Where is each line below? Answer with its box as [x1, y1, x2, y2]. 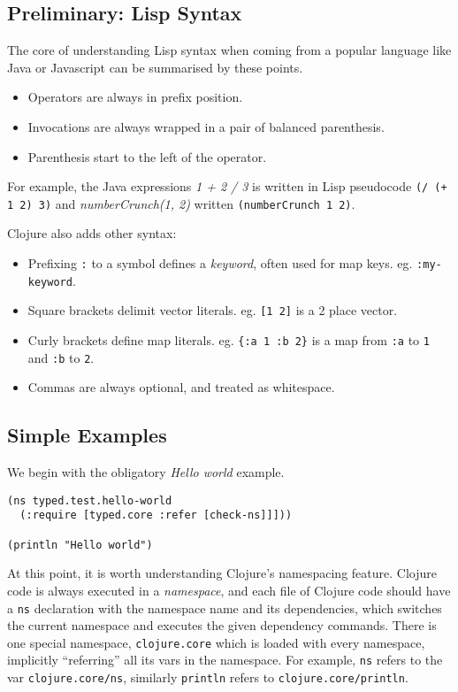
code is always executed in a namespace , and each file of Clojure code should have [7, 581, 451, 599]
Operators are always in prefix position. [27, 88, 243, 106]
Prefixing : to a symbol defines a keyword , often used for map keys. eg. [27, 254, 413, 273]
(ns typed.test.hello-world [7, 494, 172, 507]
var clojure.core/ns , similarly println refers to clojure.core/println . [7, 668, 408, 687]
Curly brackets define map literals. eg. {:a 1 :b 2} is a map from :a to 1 [27, 331, 430, 350]
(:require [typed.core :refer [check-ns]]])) [19, 509, 293, 522]
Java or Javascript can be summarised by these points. [7, 58, 303, 76]
